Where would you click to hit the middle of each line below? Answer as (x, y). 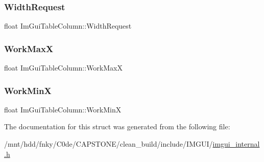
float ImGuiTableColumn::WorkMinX (63, 109)
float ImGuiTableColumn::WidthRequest (68, 26)
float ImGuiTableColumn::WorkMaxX (63, 68)
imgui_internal (236, 144)
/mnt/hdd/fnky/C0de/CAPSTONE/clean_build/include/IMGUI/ (109, 144)
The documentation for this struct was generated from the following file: (117, 126)
